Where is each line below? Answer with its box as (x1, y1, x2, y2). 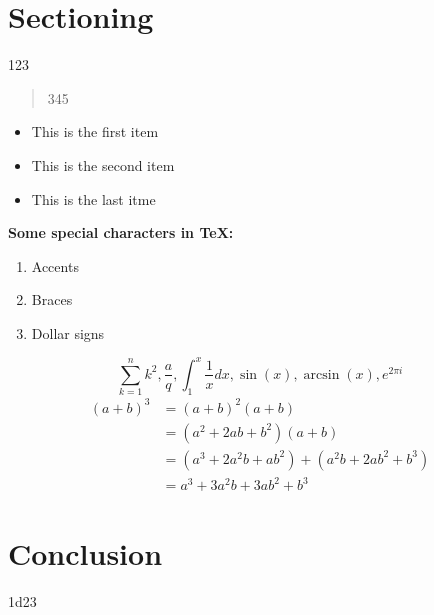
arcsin (303, 367, 340, 382)
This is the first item (31, 121, 159, 142)
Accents (31, 255, 79, 276)
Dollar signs (31, 322, 105, 343)
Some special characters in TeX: (8, 222, 234, 243)
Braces (31, 289, 73, 310)
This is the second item (31, 154, 175, 175)
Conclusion (8, 532, 163, 573)
